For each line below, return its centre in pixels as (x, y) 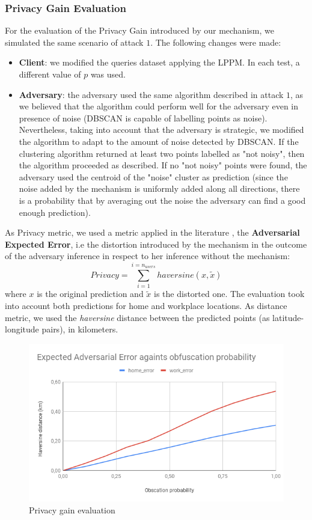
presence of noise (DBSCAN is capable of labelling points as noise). (143, 118)
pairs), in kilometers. (80, 329)
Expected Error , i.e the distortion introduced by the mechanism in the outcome (156, 244)
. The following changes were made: (216, 42)
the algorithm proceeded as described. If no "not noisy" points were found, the (163, 165)
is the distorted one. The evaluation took (229, 294)
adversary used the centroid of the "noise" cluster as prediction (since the (153, 176)
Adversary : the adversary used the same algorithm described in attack (151, 94)
